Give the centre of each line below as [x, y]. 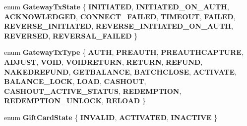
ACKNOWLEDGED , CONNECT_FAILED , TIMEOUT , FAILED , [120, 16]
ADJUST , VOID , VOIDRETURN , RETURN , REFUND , [103, 62]
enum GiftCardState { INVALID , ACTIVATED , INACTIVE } [111, 117]
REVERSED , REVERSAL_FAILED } [71, 35]
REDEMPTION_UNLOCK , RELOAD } [75, 101]
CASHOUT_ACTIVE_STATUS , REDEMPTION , [93, 91]
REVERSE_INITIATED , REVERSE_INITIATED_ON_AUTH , [119, 26]
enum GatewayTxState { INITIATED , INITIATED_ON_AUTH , [117, 6]
